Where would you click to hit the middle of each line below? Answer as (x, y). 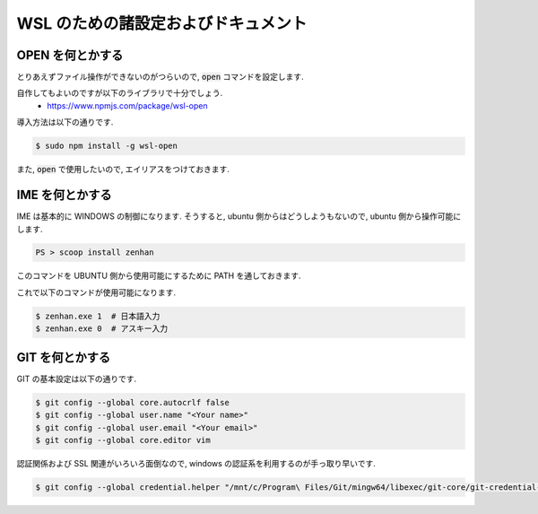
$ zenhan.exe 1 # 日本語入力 (98, 316)
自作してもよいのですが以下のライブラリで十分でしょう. (120, 93)
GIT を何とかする (64, 357)
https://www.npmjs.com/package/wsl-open (127, 105)
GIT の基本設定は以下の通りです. (77, 379)
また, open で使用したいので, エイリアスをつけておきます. (123, 170)
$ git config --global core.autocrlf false (133, 402)
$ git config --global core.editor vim (123, 440)
